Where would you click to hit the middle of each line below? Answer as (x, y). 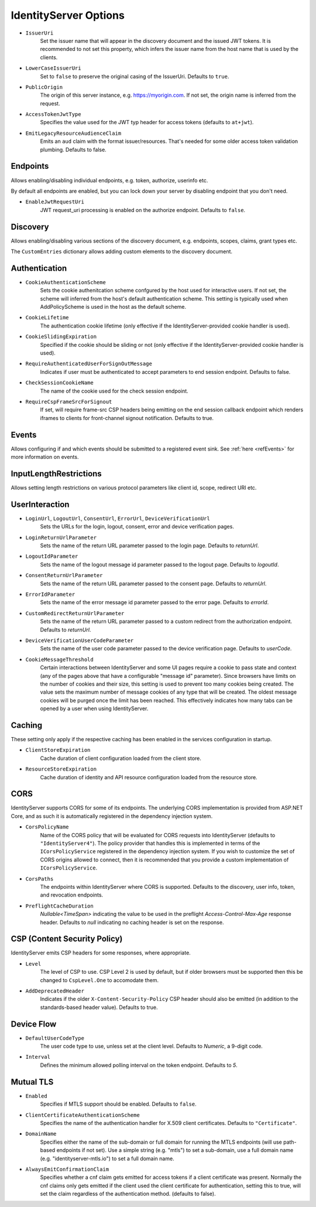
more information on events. (45, 457)
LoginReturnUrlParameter (61, 537)
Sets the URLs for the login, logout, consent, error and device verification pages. (137, 527)
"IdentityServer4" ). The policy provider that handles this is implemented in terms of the (150, 843)
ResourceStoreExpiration (61, 769)
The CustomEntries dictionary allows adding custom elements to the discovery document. (122, 251)
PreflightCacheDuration (59, 906)
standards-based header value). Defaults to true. (99, 1007)
